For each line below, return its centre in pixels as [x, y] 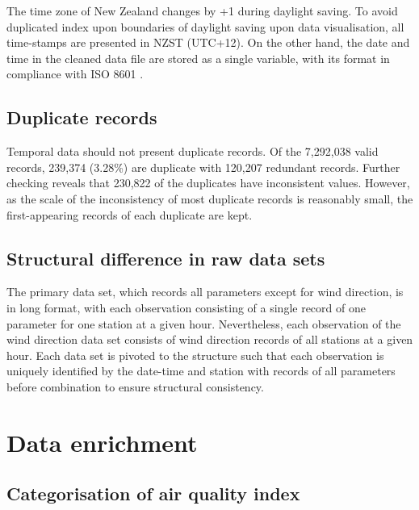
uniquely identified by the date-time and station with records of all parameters [201, 371]
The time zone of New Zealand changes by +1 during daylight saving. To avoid [202, 10]
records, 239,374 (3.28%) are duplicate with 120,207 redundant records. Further [203, 167]
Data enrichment [102, 442]
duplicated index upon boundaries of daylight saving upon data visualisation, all [205, 26]
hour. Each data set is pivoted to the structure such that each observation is [195, 355]
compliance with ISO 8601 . [75, 74]
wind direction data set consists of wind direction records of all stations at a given [210, 339]
